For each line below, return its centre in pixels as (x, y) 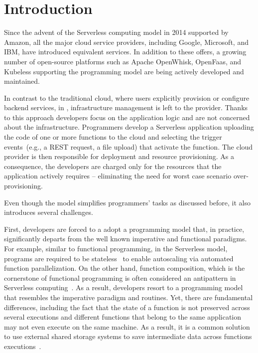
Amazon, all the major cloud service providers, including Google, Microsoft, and (126, 42)
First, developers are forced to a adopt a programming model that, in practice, (124, 229)
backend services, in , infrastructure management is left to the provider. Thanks (126, 107)
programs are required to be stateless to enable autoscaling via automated (119, 258)
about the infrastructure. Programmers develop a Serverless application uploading (129, 127)
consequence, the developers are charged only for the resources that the (113, 166)
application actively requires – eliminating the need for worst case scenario (118, 176)
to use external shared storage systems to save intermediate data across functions (128, 336)
